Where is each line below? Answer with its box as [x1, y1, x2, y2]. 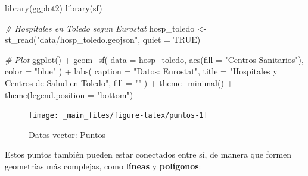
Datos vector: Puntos [29, 128, 105, 140]
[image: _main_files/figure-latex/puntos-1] [29, 111, 208, 120]
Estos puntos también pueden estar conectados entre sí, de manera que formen [5, 148, 292, 161]
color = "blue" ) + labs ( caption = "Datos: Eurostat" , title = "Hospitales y [5, 65, 278, 77]
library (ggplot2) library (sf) [5, 2, 102, 14]
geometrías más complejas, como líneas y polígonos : [5, 160, 201, 172]
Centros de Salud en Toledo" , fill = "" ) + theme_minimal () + [5, 76, 234, 89]
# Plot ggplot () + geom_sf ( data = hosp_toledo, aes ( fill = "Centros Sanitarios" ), [5, 53, 304, 65]
